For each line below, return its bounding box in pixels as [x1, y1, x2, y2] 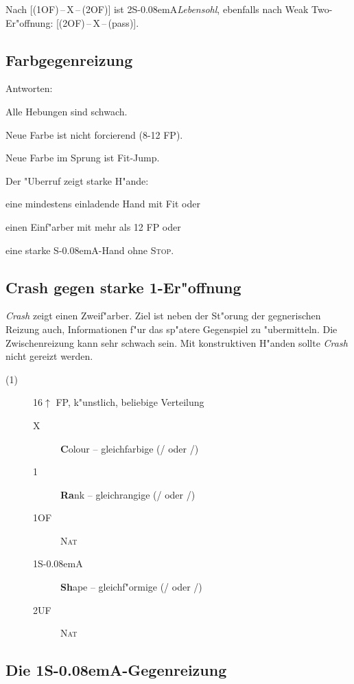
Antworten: [5, 81, 53, 95]
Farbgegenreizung [5, 49, 133, 70]
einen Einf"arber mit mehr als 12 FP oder [5, 219, 181, 233]
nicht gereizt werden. [5, 349, 93, 363]
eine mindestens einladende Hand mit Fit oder [5, 196, 200, 211]
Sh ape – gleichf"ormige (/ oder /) [60, 580, 202, 594]
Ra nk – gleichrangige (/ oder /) [60, 487, 196, 501]
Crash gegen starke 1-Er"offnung [5, 276, 241, 297]
